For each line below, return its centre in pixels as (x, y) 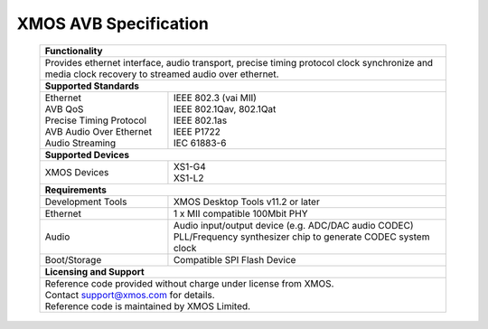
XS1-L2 (188, 178)
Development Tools (86, 202)
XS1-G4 (190, 166)
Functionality (74, 51)
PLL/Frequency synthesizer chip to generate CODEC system (301, 237)
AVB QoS (64, 108)
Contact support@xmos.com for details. (130, 295)
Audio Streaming (80, 143)
